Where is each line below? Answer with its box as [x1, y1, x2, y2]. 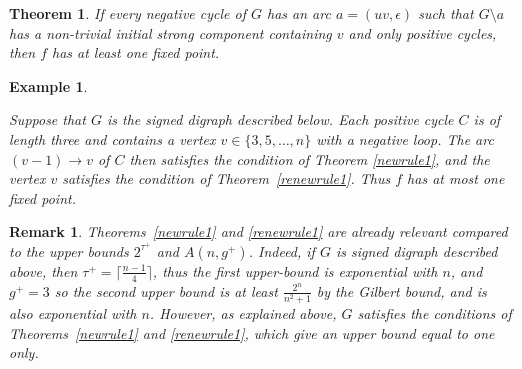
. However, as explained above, [149, 302, 337, 323]
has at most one [407, 168, 505, 189]
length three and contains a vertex [9, 128, 216, 149]
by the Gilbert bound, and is [316, 280, 487, 301]
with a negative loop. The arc [316, 128, 494, 149]
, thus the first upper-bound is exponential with [152, 260, 438, 281]
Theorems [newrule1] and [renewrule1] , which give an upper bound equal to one [9, 322, 495, 343]
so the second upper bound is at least [54, 280, 278, 301]
